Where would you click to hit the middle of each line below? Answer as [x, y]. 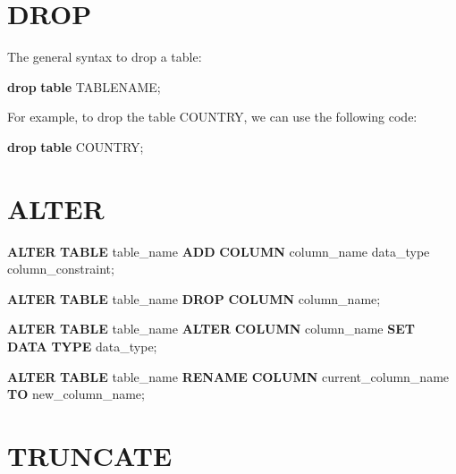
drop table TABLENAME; [84, 86]
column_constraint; [61, 269]
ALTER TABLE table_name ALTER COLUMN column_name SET [211, 329]
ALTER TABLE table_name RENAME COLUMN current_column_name [228, 376]
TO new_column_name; [76, 394]
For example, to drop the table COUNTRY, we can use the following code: [212, 117]
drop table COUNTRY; [76, 146]
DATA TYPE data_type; [82, 346]
